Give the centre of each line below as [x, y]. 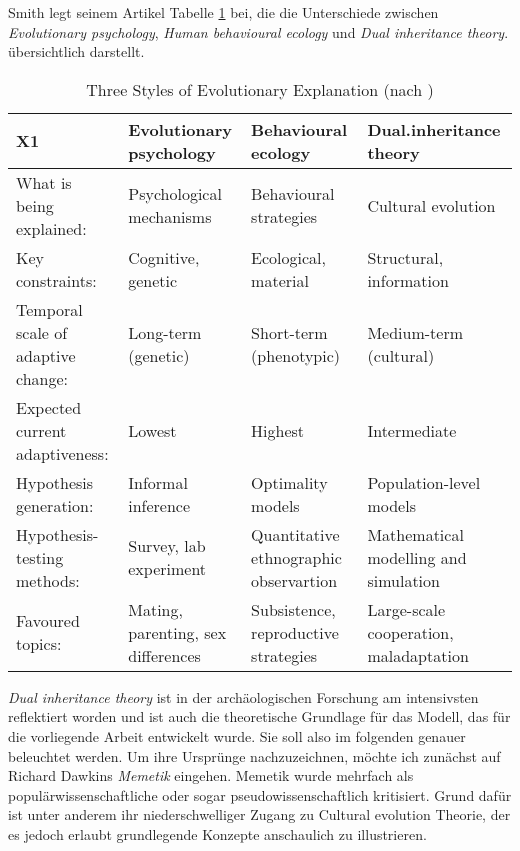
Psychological [175, 194]
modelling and [417, 557]
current [41, 430]
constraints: [56, 280]
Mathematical [415, 534]
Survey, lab [167, 546]
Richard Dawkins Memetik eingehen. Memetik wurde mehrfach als [211, 775]
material [280, 280]
